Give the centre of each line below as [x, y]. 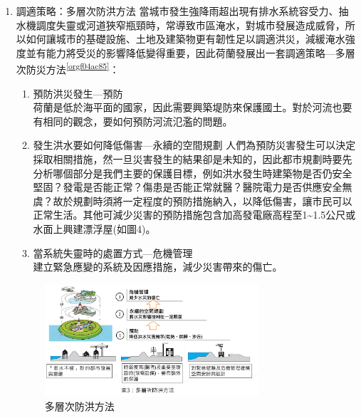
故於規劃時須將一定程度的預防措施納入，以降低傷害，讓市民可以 [203, 200]
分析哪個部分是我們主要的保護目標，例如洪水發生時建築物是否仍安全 [193, 173]
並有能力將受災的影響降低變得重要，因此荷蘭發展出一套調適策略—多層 [190, 52]
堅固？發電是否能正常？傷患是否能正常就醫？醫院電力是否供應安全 [188, 187]
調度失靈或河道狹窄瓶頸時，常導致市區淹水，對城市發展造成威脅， [190, 25]
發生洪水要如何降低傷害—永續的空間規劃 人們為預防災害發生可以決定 [194, 145]
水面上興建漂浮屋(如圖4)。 [94, 228]
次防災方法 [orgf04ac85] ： [68, 68]
